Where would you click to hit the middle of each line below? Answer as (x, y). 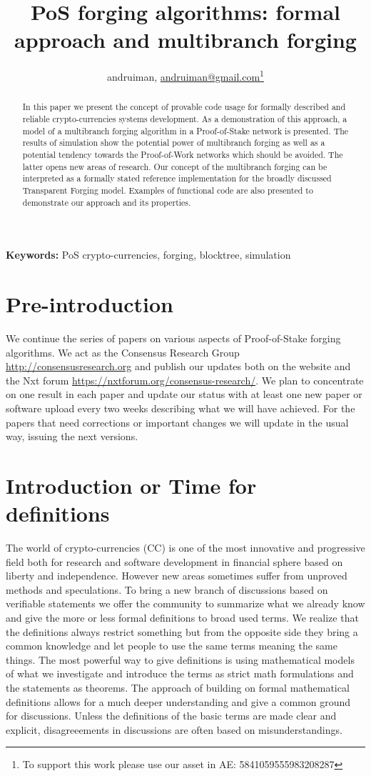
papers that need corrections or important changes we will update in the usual (177, 422)
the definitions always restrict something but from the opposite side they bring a (182, 631)
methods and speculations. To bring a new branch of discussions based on (167, 589)
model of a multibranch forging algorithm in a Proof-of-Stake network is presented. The (185, 130)
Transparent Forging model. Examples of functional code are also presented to (168, 190)
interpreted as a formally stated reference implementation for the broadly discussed (177, 178)
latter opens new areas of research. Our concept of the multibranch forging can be (175, 166)
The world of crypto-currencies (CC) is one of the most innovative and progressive (185, 548)
